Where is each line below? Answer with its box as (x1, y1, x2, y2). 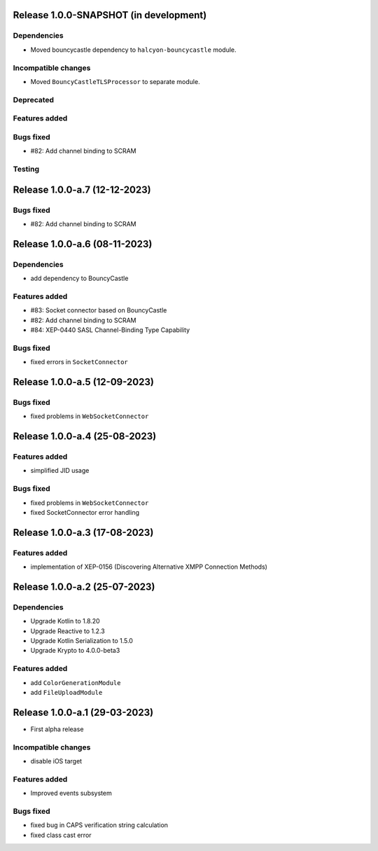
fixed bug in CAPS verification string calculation (30, 821, 168, 829)
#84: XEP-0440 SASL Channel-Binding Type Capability (30, 326, 190, 334)
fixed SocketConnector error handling (30, 508, 140, 516)
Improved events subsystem (30, 789, 112, 798)
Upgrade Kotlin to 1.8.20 (30, 617, 101, 625)
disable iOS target (30, 757, 83, 766)
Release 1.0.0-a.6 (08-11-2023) (13, 238, 153, 250)
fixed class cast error (30, 831, 92, 839)
